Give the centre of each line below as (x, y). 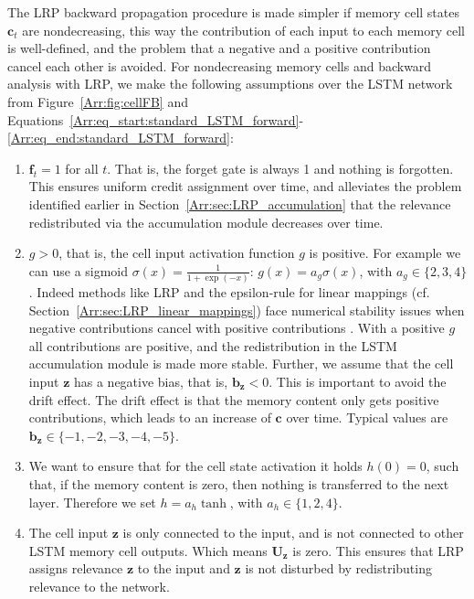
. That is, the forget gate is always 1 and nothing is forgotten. (280, 168)
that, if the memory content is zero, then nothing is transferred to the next (239, 483)
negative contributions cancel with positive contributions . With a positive (237, 328)
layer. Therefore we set (92, 502)
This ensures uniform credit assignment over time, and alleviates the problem (245, 186)
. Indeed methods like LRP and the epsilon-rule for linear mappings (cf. (229, 292)
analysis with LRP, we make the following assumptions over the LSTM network (230, 84)
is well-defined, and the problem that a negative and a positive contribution (219, 48)
